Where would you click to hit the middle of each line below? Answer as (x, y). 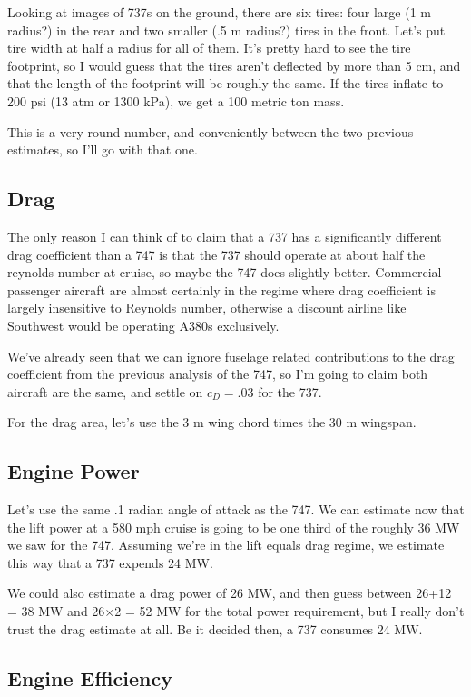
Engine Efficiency (90, 677)
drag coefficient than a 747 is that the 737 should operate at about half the (216, 254)
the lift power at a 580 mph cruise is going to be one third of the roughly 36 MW (234, 527)
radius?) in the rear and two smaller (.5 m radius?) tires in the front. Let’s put (226, 30)
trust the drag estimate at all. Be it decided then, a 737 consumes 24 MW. (215, 628)
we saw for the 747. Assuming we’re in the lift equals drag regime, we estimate (226, 545)
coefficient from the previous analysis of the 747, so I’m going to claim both (218, 374)
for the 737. (290, 391)
